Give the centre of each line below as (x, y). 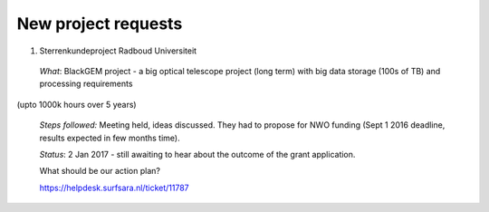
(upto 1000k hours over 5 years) (77, 104)
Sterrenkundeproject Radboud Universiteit (118, 51)
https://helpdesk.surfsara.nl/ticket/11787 (114, 188)
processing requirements (86, 84)
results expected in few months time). (110, 138)
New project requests (100, 24)
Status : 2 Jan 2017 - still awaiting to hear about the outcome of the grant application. (197, 154)
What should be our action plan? (100, 171)
